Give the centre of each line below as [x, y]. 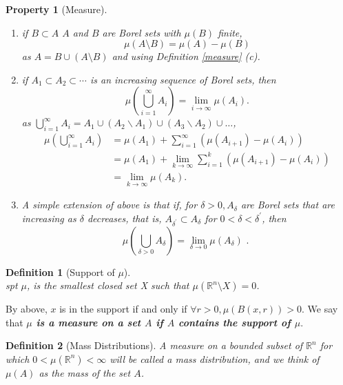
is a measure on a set [89, 322]
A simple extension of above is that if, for [110, 205]
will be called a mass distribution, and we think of [215, 358]
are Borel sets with [142, 32]
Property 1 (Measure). [56, 9]
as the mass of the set [85, 372]
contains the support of [235, 322]
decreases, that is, [124, 218]
